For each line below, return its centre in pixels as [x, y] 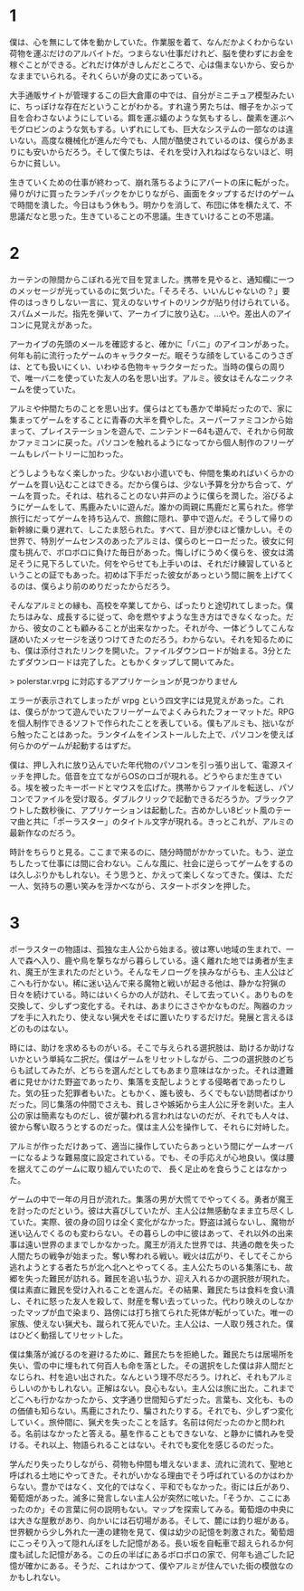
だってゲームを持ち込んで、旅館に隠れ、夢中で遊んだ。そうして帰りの [163, 518]
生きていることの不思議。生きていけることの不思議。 [179, 216]
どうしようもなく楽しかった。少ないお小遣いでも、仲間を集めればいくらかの [152, 472]
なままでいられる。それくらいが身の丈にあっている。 [109, 76]
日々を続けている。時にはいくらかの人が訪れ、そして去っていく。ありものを [152, 994]
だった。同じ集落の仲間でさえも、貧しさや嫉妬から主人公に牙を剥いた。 [144, 1104]
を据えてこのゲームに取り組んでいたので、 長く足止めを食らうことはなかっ [148, 1168]
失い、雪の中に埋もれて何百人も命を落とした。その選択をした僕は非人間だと [152, 1365]
